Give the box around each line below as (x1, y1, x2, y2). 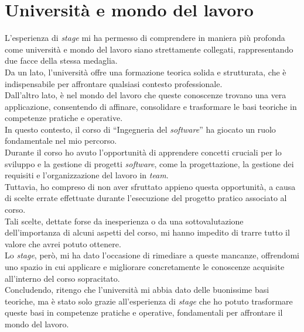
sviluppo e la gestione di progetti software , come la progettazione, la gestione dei (5, 157, 294, 170)
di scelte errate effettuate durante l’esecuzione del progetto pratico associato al (5, 192, 287, 204)
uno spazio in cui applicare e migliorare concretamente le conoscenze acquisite (5, 261, 285, 272)
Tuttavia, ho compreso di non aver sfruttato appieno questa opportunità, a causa (5, 180, 296, 192)
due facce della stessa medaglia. (5, 54, 118, 67)
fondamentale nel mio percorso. (5, 134, 117, 147)
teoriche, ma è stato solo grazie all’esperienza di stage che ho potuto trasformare (5, 295, 293, 307)
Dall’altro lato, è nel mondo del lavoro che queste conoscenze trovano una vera (5, 89, 286, 101)
